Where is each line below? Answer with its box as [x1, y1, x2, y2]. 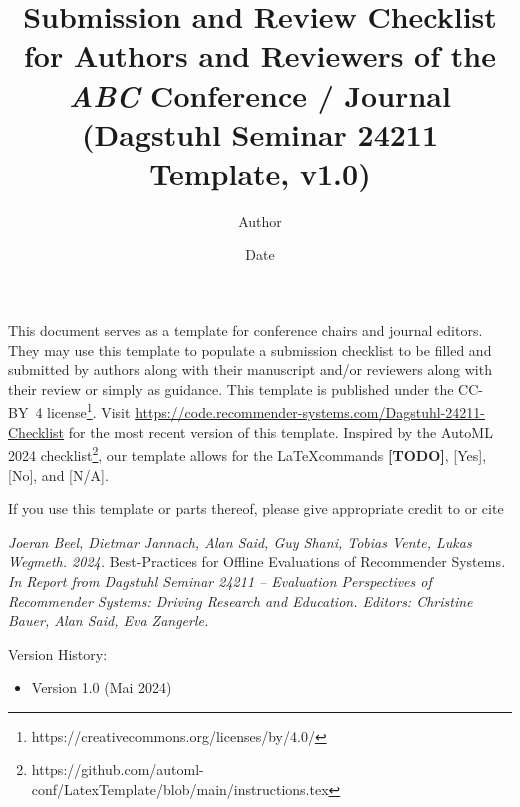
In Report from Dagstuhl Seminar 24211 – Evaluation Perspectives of [8, 570, 432, 591]
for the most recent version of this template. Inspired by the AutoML [68, 421, 493, 442]
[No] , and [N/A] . [8, 464, 109, 485]
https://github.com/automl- [31, 759, 204, 780]
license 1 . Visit [47, 399, 131, 423]
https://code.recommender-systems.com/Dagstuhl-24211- [135, 402, 485, 423]
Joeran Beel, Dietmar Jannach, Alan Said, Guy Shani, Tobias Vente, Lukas [8, 531, 472, 552]
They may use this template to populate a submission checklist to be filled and [8, 339, 492, 360]
